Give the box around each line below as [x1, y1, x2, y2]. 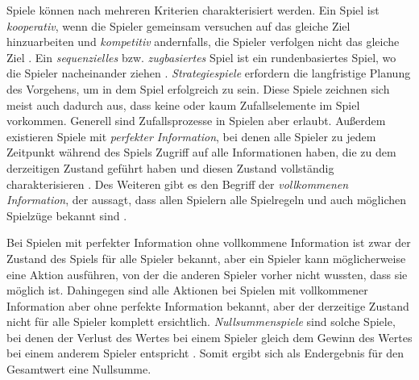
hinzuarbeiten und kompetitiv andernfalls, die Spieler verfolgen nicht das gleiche [6, 33, 400, 50]
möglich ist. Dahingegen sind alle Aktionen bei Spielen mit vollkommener [6, 282, 368, 299]
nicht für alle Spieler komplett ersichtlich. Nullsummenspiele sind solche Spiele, [6, 313, 396, 330]
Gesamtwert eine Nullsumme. [6, 361, 151, 378]
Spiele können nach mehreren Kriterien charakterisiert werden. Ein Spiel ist [6, 2, 380, 18]
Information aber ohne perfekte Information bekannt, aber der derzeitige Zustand [6, 297, 409, 314]
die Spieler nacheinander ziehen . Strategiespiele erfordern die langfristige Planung [6, 65, 411, 81]
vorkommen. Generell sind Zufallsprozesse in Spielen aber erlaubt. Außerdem [6, 112, 386, 129]
